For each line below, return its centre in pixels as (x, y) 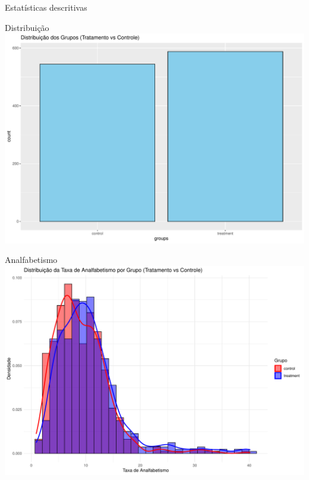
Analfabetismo (31, 260)
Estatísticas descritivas (46, 7)
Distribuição (27, 27)
